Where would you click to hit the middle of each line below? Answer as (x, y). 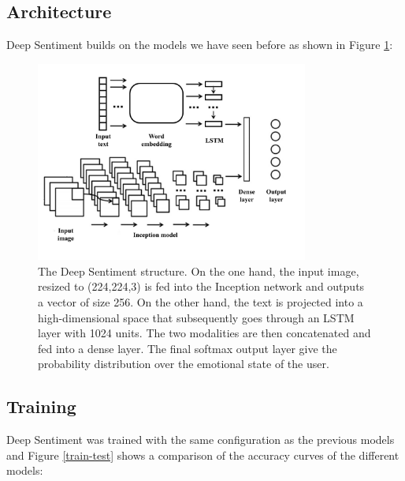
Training (41, 406)
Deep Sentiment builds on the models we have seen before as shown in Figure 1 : (200, 45)
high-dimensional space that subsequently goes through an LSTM (196, 317)
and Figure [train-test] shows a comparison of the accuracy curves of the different (203, 455)
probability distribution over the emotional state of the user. (184, 364)
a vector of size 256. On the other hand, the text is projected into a (201, 302)
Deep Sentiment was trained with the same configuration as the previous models (201, 440)
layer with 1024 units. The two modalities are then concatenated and (204, 333)
